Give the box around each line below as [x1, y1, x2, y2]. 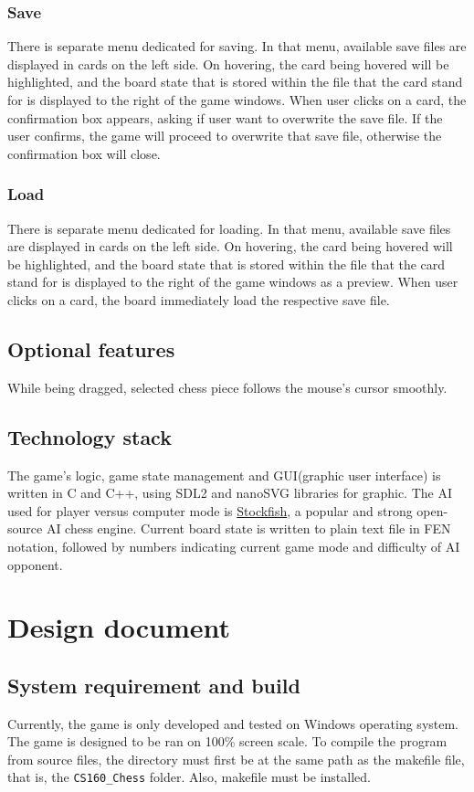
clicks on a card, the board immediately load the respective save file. [7, 290, 390, 309]
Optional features [7, 334, 175, 363]
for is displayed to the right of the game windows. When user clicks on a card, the [7, 90, 467, 109]
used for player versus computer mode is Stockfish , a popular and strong [7, 501, 413, 520]
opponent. [7, 554, 63, 574]
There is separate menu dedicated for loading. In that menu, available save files [7, 218, 451, 238]
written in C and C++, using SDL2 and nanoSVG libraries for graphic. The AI [7, 483, 453, 502]
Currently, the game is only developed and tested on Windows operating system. [7, 713, 459, 733]
